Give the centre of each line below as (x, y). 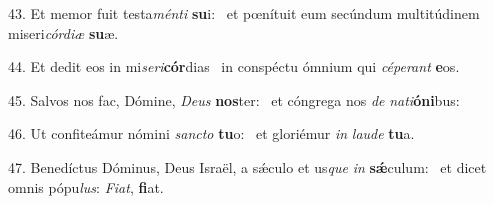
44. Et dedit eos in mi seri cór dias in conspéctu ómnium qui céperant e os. (234, 66)
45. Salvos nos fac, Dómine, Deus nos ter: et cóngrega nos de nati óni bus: (234, 99)
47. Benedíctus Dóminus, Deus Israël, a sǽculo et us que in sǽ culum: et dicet (247, 166)
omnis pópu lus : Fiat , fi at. (86, 186)
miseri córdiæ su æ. (63, 32)
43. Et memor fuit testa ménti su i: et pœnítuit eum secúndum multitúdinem (244, 13)
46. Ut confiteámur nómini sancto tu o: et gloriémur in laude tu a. (211, 133)
